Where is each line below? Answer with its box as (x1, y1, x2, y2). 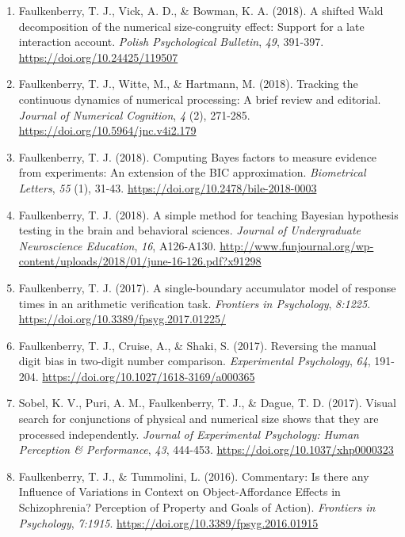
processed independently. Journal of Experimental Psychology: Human (18, 425, 359, 442)
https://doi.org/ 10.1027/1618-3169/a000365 (42, 368, 255, 384)
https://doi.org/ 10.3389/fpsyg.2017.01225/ (18, 310, 226, 327)
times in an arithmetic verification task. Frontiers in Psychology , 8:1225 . (18, 295, 371, 311)
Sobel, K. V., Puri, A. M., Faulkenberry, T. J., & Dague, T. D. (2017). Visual (18, 394, 396, 411)
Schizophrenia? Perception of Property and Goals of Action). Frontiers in (18, 499, 376, 516)
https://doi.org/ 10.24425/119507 (18, 48, 178, 65)
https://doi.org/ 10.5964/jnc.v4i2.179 (18, 122, 197, 139)
